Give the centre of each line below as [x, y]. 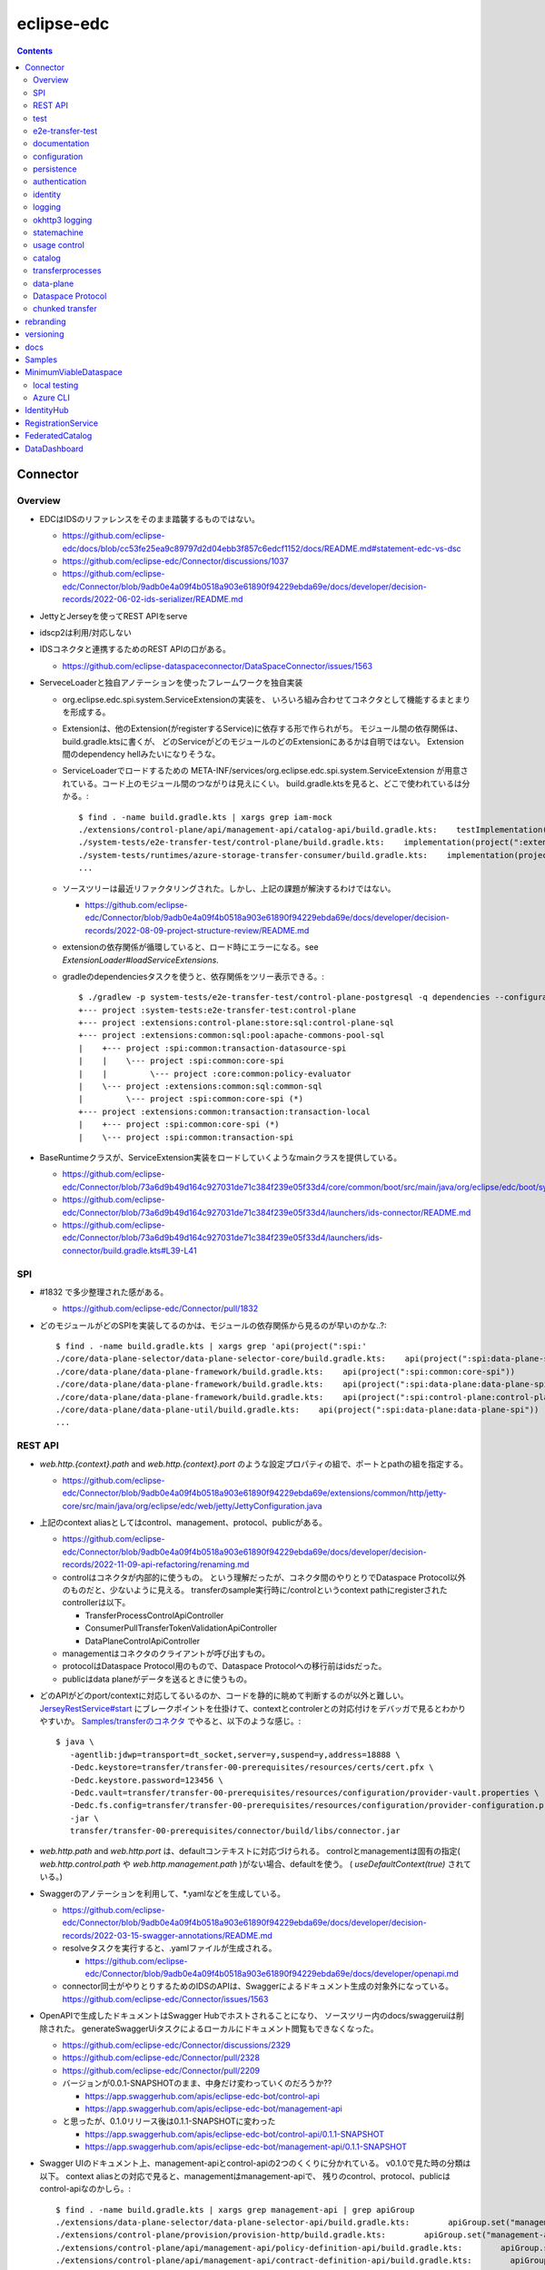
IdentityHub [47, 410]
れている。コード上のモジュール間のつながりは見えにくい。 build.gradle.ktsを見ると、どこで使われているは [262, 783]
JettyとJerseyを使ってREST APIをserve [114, 616]
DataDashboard [54, 449]
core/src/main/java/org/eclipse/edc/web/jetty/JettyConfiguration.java [192, 1505]
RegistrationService [62, 423]
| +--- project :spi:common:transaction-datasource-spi [213, 1048]
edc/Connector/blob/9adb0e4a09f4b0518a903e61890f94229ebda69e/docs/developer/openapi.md [272, 1973]
